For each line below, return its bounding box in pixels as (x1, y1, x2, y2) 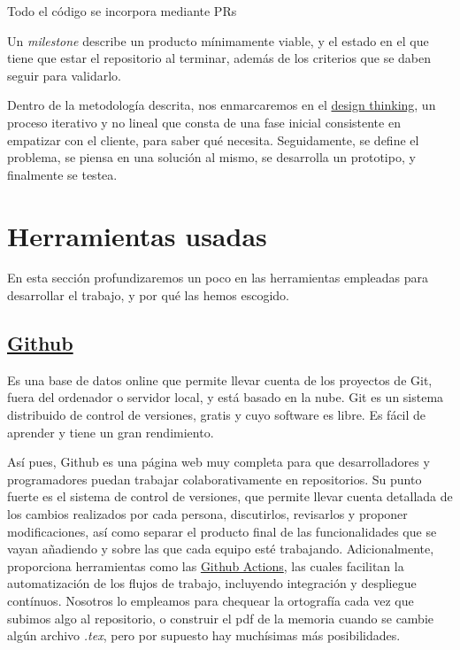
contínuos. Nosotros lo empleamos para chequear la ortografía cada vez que (7, 591, 414, 609)
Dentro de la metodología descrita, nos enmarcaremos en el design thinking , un (7, 96, 436, 114)
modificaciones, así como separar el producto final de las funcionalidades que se (7, 522, 437, 540)
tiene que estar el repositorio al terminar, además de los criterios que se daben (7, 49, 432, 67)
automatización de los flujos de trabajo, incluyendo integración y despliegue (7, 574, 417, 592)
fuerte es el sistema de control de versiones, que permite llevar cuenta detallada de (7, 487, 453, 506)
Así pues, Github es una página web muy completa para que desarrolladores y (7, 453, 430, 471)
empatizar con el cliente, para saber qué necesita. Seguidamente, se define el (7, 130, 419, 149)
